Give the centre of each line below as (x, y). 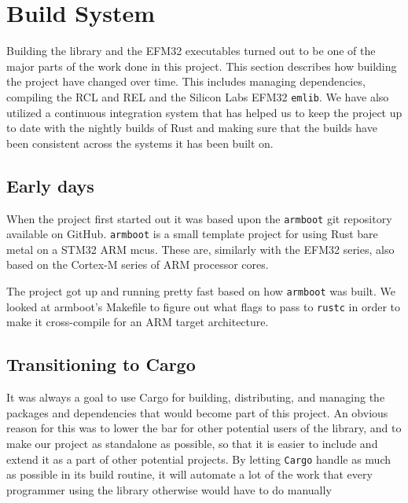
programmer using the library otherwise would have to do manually (169, 489)
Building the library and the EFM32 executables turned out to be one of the (191, 51)
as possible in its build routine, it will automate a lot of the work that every (189, 474)
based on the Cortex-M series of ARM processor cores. (138, 264)
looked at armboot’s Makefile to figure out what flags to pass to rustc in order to (203, 306)
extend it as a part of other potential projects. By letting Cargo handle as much (199, 459)
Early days (50, 185)
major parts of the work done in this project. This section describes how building (202, 66)
